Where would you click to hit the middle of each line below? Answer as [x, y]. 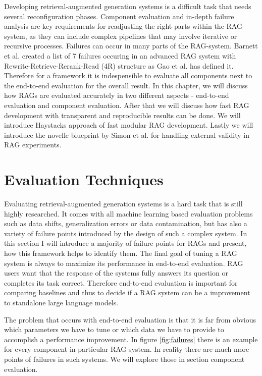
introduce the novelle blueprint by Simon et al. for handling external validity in [127, 135]
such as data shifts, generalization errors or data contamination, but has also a [126, 223]
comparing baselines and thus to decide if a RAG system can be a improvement [127, 292]
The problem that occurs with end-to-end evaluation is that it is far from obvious [130, 319]
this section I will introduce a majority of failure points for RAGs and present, [125, 243]
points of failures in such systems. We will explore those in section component [124, 359]
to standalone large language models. [61, 302]
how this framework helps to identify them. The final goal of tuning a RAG [121, 253]
